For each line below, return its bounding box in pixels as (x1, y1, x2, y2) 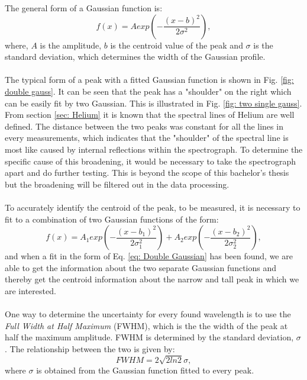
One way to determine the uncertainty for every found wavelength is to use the (5, 308, 291, 320)
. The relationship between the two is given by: (5, 342, 175, 355)
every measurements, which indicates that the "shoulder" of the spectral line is (5, 131, 289, 144)
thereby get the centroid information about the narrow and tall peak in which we (5, 273, 299, 285)
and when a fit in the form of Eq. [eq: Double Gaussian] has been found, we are (5, 250, 293, 262)
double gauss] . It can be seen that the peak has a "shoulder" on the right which (5, 85, 292, 97)
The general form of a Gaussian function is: (5, 2, 163, 14)
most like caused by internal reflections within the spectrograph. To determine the (5, 143, 303, 155)
